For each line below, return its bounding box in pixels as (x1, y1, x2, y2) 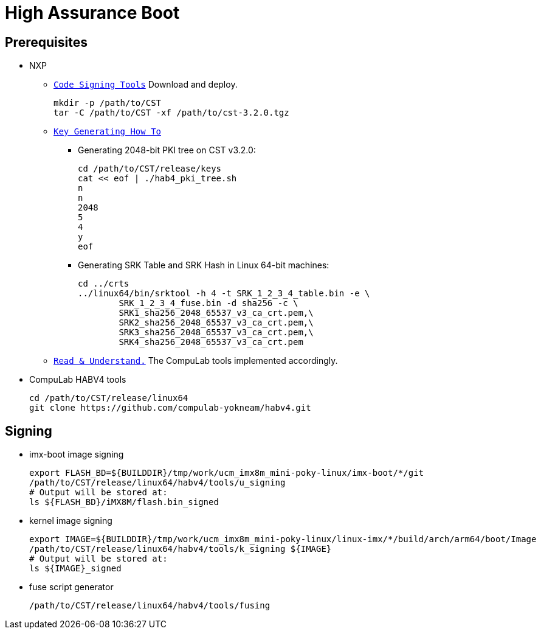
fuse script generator (29, 582, 114, 593)
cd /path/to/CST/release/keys (78, 164, 222, 174)
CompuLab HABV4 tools (29, 374, 126, 385)
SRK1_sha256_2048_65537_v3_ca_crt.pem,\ (119, 308, 314, 318)
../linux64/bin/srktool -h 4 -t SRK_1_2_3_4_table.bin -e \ (78, 288, 370, 299)
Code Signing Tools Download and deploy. (53, 79, 238, 90)
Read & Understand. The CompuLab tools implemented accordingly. (53, 355, 338, 366)
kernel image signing (29, 515, 112, 526)
